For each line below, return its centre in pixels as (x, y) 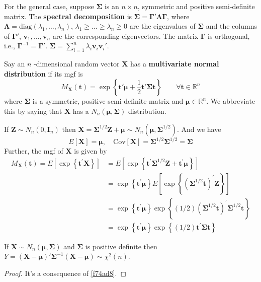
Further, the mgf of (34, 151)
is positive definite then (121, 246)
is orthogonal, (229, 36)
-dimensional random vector (76, 64)
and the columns (231, 26)
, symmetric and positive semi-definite (196, 6)
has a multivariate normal (175, 64)
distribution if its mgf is (43, 73)
